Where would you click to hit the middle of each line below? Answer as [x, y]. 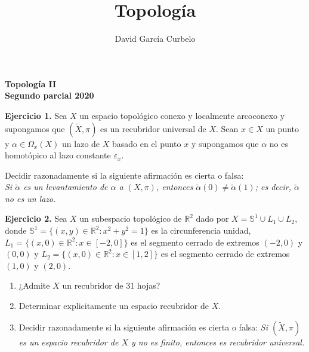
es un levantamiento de [66, 187]
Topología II [31, 83]
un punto [282, 128]
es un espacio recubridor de [69, 342]
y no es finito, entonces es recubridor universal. [218, 342]
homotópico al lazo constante [58, 155]
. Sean [227, 128]
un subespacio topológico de [131, 218]
